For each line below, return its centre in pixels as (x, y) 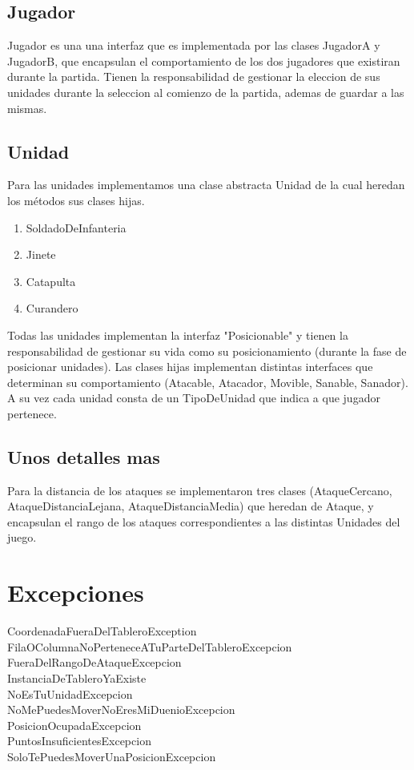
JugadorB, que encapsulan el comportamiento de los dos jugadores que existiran (204, 60)
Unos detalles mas (84, 456)
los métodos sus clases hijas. (76, 200)
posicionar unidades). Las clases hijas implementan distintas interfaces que (190, 367)
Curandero (52, 308)
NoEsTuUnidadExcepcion (70, 693)
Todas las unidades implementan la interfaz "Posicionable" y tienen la (178, 335)
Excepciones (76, 593)
